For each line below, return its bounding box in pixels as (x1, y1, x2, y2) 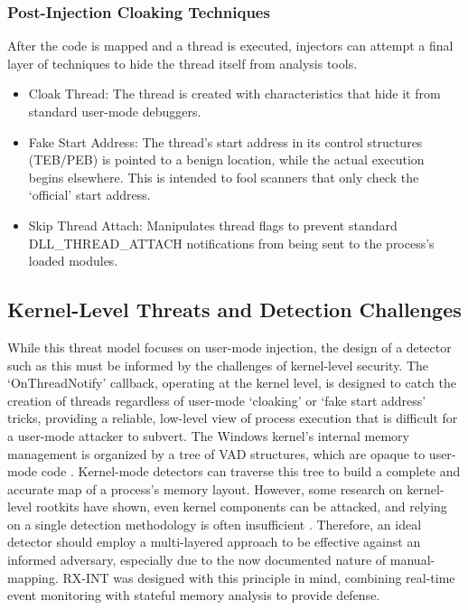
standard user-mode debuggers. (28, 102, 201, 120)
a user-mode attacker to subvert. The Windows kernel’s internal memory (7, 426, 410, 445)
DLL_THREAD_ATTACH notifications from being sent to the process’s (28, 233, 435, 252)
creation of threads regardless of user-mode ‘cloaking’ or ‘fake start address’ (7, 390, 426, 409)
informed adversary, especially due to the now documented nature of (7, 550, 387, 569)
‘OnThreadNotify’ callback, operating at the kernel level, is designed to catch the (7, 373, 456, 392)
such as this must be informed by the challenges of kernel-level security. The (7, 355, 429, 374)
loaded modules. (28, 251, 118, 270)
